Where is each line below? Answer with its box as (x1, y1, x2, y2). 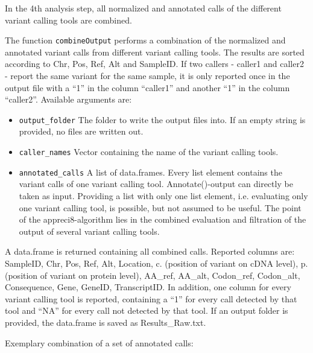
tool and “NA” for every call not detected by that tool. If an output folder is (5, 304, 288, 317)
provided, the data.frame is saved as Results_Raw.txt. (5, 316, 206, 328)
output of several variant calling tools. (19, 224, 160, 237)
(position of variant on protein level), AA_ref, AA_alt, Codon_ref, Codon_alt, (5, 269, 300, 281)
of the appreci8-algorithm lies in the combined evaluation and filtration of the (19, 213, 306, 226)
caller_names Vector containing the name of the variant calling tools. (19, 145, 279, 158)
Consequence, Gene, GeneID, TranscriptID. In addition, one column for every (5, 281, 291, 293)
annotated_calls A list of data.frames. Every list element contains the (19, 165, 282, 178)
